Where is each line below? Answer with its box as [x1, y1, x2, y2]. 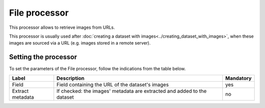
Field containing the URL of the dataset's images [56, 81, 169, 88]
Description [56, 75, 84, 82]
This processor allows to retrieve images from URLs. [9, 24, 115, 30]
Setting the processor [9, 53, 77, 61]
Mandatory [225, 75, 252, 82]
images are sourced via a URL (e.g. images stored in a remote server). [9, 40, 151, 46]
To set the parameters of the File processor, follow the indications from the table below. [9, 66, 186, 72]
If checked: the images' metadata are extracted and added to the [56, 87, 207, 94]
